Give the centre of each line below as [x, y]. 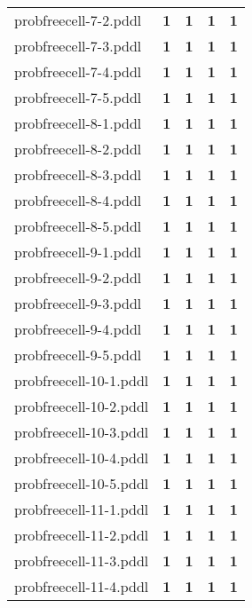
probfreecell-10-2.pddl [82, 406]
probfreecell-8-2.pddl [78, 149]
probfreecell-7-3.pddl [78, 46]
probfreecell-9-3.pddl [78, 303]
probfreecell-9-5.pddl [78, 355]
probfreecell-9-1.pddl [78, 252]
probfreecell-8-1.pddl [78, 123]
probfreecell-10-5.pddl [82, 483]
